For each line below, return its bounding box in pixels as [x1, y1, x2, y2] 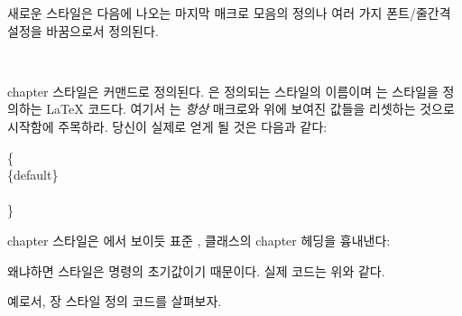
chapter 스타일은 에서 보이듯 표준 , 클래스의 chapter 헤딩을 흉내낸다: [7, 230, 391, 249]
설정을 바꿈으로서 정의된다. [7, 21, 159, 40]
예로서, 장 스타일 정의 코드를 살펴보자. [7, 292, 222, 311]
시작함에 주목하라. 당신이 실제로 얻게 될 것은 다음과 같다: [7, 116, 328, 135]
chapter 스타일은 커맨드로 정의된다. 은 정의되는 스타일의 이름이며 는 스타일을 [7, 81, 439, 100]
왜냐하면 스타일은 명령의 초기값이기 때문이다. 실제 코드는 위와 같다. [7, 261, 385, 280]
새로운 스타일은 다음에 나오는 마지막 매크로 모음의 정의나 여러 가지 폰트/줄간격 [7, 4, 451, 22]
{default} [7, 165, 59, 184]
